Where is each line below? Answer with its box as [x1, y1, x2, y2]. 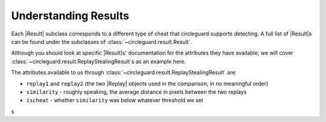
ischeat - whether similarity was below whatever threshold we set [26, 97, 203, 104]
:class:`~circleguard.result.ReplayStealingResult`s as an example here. [11, 58, 187, 65]
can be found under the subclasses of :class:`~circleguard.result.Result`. [11, 38, 193, 45]
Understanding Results [11, 9, 129, 22]
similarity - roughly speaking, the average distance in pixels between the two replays [26, 88, 247, 96]
